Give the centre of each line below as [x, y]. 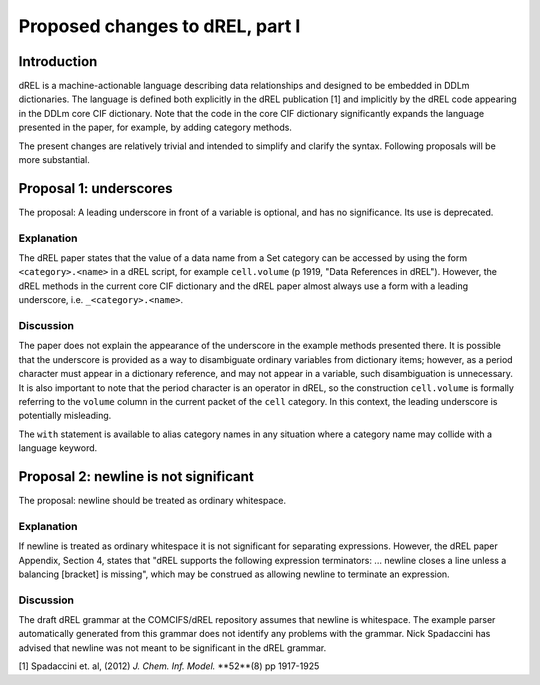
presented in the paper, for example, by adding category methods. [155, 127]
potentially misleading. [65, 416]
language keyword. [58, 448]
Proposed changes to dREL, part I [159, 26]
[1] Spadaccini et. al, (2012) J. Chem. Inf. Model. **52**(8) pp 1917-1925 [169, 666]
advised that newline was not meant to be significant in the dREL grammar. [172, 647]
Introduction [58, 61]
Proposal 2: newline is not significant [136, 476]
